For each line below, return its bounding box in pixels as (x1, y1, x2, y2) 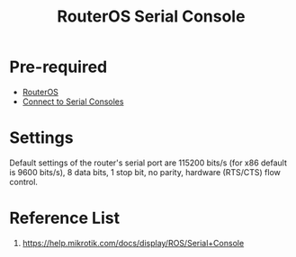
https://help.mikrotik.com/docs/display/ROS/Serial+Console (22, 237, 245, 248)
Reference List (9, 208, 120, 228)
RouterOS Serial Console (57, 6, 246, 27)
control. (9, 176, 39, 187)
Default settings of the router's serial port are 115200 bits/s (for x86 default (9, 157, 288, 168)
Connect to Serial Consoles (22, 96, 124, 107)
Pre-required (9, 57, 108, 77)
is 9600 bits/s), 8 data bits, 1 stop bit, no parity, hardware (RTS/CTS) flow (9, 166, 282, 177)
